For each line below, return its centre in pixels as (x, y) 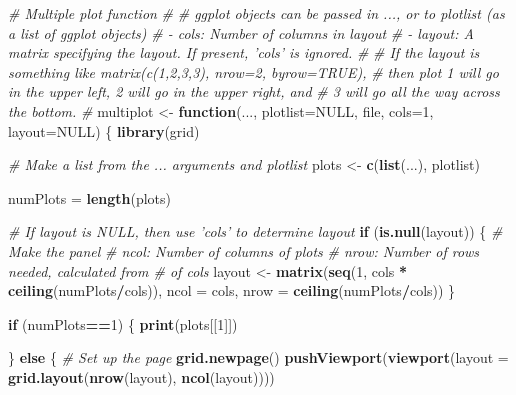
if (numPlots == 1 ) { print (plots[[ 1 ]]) (123, 323)
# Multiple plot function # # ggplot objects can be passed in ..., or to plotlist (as (256, 13)
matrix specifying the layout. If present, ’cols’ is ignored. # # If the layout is (244, 52)
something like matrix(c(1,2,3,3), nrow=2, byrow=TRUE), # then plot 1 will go (253, 71)
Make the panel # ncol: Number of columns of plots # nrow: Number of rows (244, 250)
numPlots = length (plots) (90, 197)
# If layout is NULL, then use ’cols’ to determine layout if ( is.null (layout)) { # (255, 231)
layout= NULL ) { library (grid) (104, 130)
